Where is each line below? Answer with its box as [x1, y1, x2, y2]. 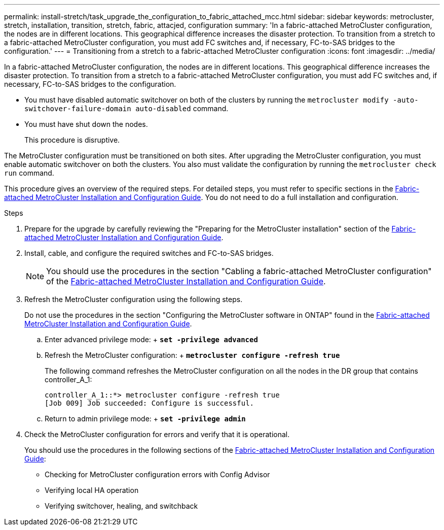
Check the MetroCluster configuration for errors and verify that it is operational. [24, 430, 290, 439]
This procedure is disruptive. [24, 136, 120, 144]
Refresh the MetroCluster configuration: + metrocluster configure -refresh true [45, 351, 340, 359]
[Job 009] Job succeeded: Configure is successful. [45, 399, 254, 407]
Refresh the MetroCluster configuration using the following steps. [24, 295, 243, 304]
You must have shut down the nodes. [24, 120, 148, 128]
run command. [4, 169, 54, 177]
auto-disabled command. [135, 104, 229, 113]
